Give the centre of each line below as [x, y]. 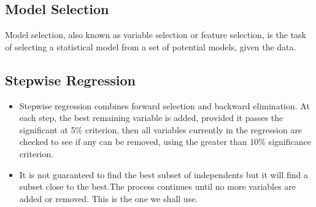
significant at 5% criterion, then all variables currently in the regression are [161, 129]
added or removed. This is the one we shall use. [109, 198]
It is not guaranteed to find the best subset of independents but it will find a [164, 174]
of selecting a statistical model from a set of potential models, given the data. [151, 46]
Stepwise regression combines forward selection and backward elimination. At [164, 105]
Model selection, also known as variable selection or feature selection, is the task [156, 35]
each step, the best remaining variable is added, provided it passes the [151, 118]
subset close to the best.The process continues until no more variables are [158, 186]
